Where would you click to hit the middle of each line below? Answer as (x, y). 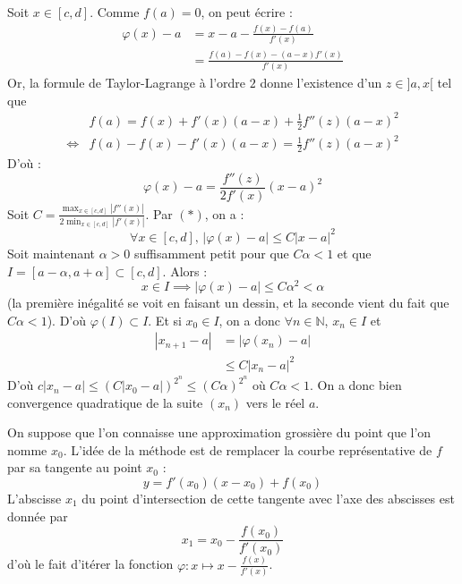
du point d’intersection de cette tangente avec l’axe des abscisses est (268, 499)
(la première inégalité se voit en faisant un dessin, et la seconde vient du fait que (228, 303)
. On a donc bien (356, 385)
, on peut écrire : (247, 12)
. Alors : (185, 271)
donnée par (38, 516)
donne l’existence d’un (321, 83)
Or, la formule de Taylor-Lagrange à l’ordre (127, 83)
